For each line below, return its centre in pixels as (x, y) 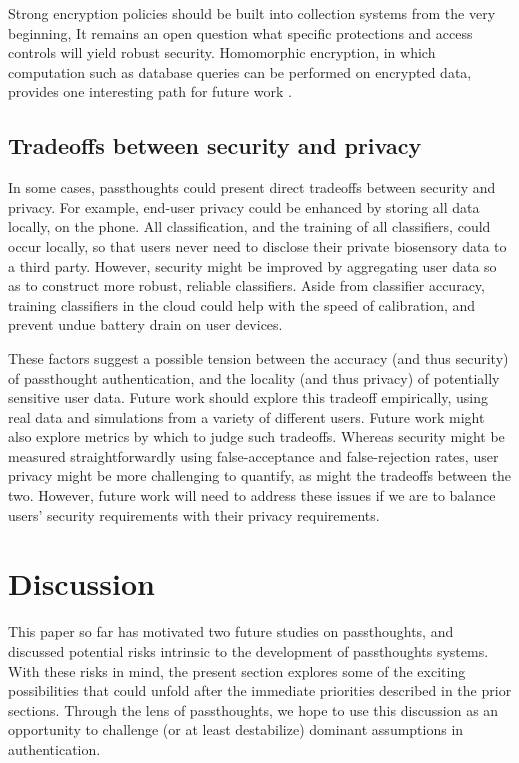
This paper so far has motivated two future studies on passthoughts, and (231, 631)
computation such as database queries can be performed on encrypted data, (240, 71)
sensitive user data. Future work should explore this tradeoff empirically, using (248, 397)
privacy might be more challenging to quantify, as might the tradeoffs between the (260, 475)
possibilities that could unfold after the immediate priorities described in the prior (260, 690)
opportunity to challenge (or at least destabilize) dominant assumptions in (236, 729)
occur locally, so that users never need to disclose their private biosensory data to (257, 245)
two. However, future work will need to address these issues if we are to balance (252, 495)
